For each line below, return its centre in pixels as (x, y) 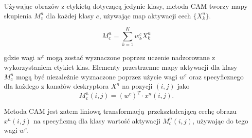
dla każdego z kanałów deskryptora (56, 86)
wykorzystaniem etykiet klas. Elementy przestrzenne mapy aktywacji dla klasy (121, 67)
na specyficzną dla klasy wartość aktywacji (97, 120)
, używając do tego (220, 120)
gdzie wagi (19, 57)
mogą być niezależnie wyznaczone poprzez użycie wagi (97, 76)
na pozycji (137, 86)
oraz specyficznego (216, 76)
